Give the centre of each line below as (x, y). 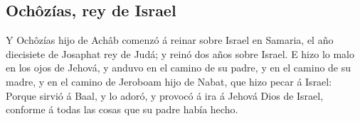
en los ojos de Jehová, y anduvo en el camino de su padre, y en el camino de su (179, 68)
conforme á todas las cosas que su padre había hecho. (122, 109)
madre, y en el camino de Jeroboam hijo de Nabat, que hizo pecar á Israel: (169, 81)
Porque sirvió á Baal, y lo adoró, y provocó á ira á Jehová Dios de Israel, (165, 95)
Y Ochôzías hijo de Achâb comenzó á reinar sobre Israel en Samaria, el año (170, 40)
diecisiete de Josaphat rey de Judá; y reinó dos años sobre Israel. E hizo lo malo (180, 53)
